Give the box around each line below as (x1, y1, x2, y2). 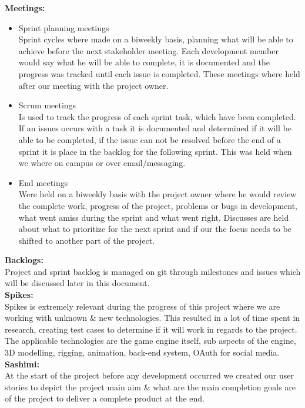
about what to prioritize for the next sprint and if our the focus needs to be (18, 223, 291, 235)
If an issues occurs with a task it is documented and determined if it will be (18, 122, 291, 134)
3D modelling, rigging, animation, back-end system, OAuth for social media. (5, 346, 280, 359)
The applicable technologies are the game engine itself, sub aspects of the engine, (5, 334, 296, 347)
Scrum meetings (18, 99, 76, 111)
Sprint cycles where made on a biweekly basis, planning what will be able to (18, 33, 293, 45)
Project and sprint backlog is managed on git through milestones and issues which (5, 265, 301, 277)
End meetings (18, 176, 68, 188)
